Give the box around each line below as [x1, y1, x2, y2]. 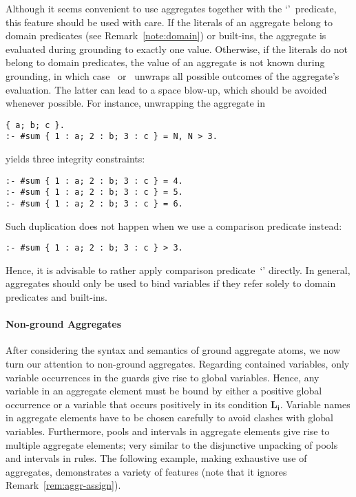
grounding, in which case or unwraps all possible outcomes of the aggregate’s [6, 68, 339, 83]
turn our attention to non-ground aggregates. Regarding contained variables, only [6, 357, 350, 371]
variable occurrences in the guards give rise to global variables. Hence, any [6, 370, 320, 384]
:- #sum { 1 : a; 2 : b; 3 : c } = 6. [6, 198, 183, 209]
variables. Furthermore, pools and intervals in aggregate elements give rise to [6, 424, 330, 438]
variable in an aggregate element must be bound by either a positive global [6, 383, 322, 398]
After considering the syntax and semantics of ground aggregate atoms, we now [6, 343, 341, 357]
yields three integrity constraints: [6, 151, 145, 166]
